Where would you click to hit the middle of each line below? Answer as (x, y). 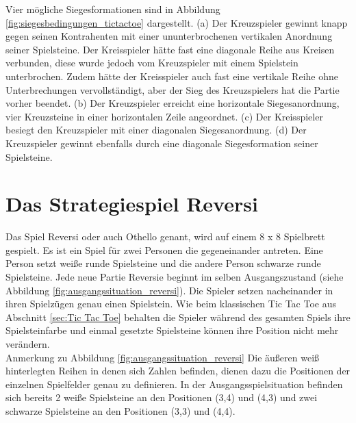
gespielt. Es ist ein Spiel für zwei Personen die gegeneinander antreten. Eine (164, 249)
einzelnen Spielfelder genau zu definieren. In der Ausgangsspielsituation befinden (174, 384)
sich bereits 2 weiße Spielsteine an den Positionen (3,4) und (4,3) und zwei (162, 397)
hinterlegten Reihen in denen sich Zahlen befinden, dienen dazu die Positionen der (178, 371)
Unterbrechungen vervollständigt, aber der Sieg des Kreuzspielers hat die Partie (173, 89)
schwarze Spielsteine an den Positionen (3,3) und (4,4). (120, 410)
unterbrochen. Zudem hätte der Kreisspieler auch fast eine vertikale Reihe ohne (172, 76)
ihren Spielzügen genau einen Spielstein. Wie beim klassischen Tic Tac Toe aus (171, 304)
